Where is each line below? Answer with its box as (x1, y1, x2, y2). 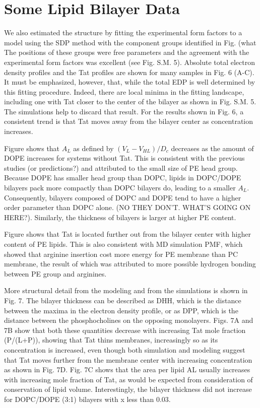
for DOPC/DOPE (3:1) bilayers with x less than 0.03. (4, 393, 171, 404)
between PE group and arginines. (4, 268, 107, 279)
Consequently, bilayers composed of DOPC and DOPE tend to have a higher (4, 192, 241, 202)
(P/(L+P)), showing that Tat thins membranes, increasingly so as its (4, 334, 218, 345)
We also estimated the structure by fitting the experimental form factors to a (4, 27, 242, 38)
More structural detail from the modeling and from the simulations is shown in (4, 285, 248, 296)
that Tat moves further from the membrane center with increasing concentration (4, 354, 252, 365)
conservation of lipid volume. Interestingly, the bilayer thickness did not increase (4, 384, 252, 394)
